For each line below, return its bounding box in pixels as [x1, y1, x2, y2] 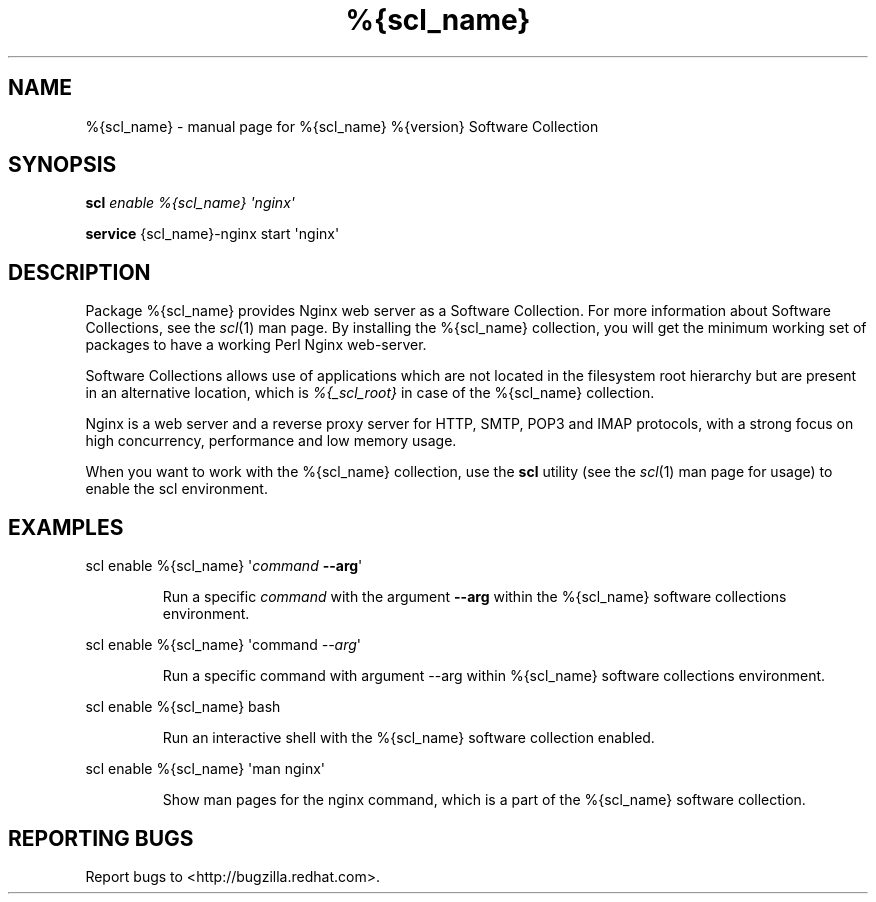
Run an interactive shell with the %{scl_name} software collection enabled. [162, 729, 655, 747]
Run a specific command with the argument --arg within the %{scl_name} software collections [162, 588, 787, 606]
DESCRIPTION [8, 259, 151, 285]
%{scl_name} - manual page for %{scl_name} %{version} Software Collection [85, 117, 599, 135]
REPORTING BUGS [8, 825, 194, 851]
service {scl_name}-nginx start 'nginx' [85, 225, 340, 243]
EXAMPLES [8, 514, 124, 540]
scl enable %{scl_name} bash [85, 698, 281, 716]
